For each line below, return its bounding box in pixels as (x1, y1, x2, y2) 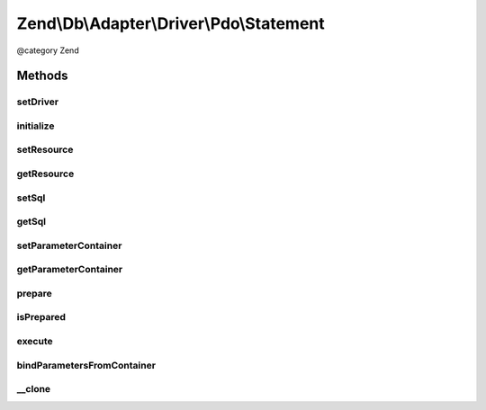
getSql (16, 216, 47, 228)
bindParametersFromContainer (16, 359, 157, 371)
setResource (16, 144, 74, 156)
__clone (16, 383, 51, 396)
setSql (16, 192, 46, 204)
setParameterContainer (16, 239, 122, 252)
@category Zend (16, 45, 80, 56)
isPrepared (16, 311, 67, 324)
